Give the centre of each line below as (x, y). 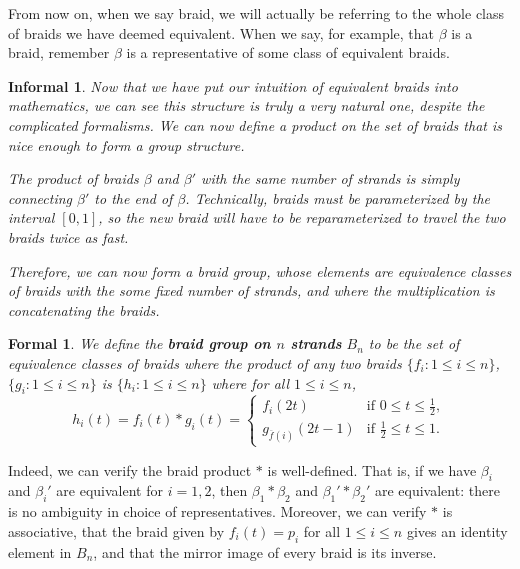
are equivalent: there (437, 490)
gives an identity (457, 530)
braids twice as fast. (68, 236)
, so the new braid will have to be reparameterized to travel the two (302, 217)
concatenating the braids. (84, 309)
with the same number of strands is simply (330, 178)
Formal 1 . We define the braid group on (139, 343)
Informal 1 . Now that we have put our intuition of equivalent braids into (233, 85)
